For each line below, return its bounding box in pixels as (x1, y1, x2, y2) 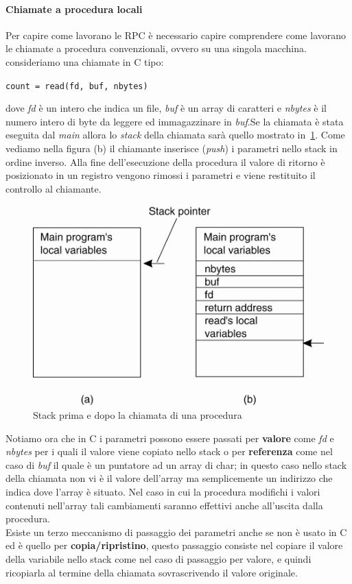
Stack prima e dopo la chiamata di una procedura (33, 408, 242, 422)
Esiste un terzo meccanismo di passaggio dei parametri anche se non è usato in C (5, 524, 347, 539)
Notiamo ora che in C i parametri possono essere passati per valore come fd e (5, 430, 334, 445)
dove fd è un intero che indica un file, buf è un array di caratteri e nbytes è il (5, 101, 327, 115)
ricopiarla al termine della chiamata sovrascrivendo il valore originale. (5, 565, 298, 579)
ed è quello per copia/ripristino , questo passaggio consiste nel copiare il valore (5, 538, 343, 552)
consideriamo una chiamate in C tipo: (5, 54, 164, 69)
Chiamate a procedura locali (5, 1, 143, 16)
